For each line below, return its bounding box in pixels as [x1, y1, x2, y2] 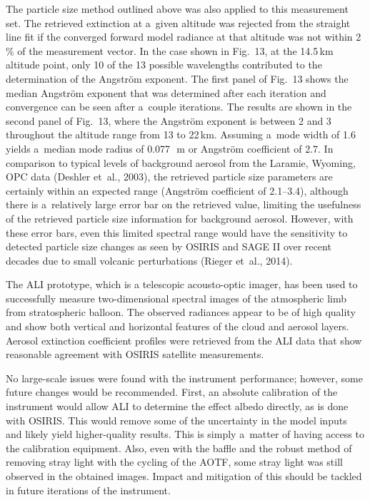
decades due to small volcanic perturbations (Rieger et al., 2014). [6, 252, 293, 267]
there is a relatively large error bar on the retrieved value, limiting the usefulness [6, 197, 361, 212]
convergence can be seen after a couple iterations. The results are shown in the [6, 99, 352, 114]
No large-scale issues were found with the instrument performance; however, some [6, 370, 363, 385]
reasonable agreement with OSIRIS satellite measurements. [6, 347, 264, 362]
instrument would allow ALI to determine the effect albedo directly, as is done [6, 399, 349, 414]
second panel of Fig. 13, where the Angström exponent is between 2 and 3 [6, 113, 331, 128]
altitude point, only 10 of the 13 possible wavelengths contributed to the [6, 57, 322, 72]
